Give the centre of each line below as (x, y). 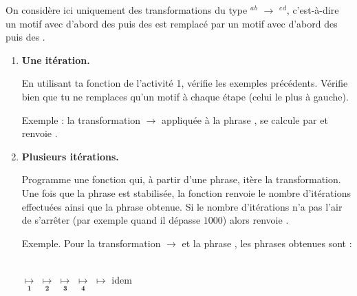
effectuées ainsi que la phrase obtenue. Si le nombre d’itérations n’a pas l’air (182, 206)
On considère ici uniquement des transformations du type (127, 10)
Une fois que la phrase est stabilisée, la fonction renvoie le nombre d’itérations (186, 192)
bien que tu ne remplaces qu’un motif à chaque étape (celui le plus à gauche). (185, 96)
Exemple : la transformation (81, 119)
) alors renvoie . (256, 220)
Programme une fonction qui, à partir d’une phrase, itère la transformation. (181, 179)
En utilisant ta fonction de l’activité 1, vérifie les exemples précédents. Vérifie (185, 83)
